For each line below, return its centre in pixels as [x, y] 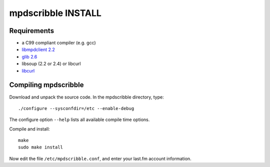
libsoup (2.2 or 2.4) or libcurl [51, 64]
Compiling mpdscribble [46, 85]
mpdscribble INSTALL [55, 13]
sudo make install [41, 147]
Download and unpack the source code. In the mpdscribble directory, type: [87, 97]
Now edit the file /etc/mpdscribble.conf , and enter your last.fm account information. [100, 158]
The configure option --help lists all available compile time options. [79, 119]
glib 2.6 [29, 56]
